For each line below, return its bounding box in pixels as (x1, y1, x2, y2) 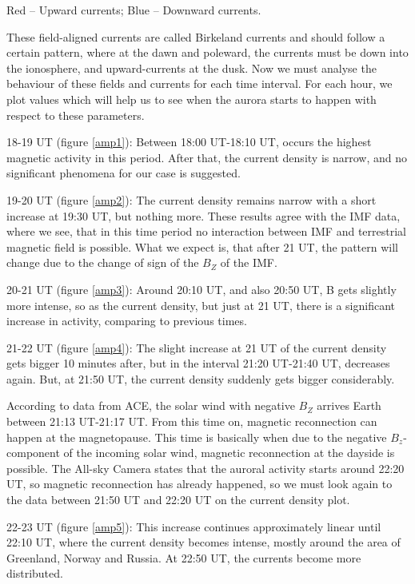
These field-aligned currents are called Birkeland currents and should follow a (6, 28, 385, 45)
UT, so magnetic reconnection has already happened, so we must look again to (6, 475, 393, 492)
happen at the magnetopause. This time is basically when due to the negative (6, 428, 387, 445)
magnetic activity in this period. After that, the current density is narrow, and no (6, 149, 408, 165)
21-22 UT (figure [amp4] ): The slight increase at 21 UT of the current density (6, 339, 387, 356)
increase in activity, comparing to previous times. (6, 312, 247, 329)
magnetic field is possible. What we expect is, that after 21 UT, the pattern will (6, 238, 398, 255)
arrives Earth (317, 397, 381, 414)
